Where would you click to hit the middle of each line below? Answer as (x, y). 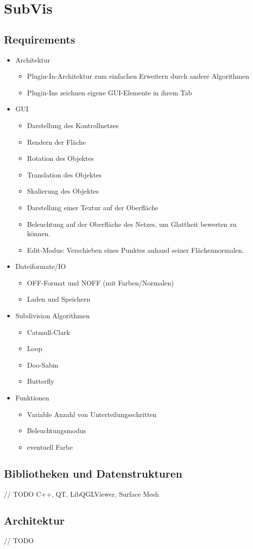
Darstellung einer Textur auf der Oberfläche (93, 207)
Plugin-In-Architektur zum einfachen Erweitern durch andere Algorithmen (138, 76)
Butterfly (41, 381)
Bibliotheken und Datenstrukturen (93, 473)
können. (39, 233)
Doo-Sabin (43, 364)
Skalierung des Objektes (63, 191)
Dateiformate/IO (41, 266)
